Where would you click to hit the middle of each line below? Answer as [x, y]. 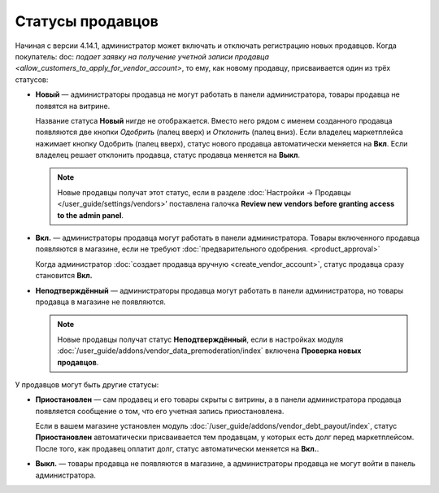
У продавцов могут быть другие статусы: [87, 384]
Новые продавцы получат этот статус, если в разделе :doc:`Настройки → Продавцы [204, 192]
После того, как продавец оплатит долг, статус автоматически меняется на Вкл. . [177, 448]
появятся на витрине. [73, 106]
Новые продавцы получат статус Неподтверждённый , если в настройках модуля [200, 339]
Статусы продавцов [87, 21]
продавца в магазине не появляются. [101, 302]
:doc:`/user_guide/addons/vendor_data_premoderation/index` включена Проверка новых [209, 351]
